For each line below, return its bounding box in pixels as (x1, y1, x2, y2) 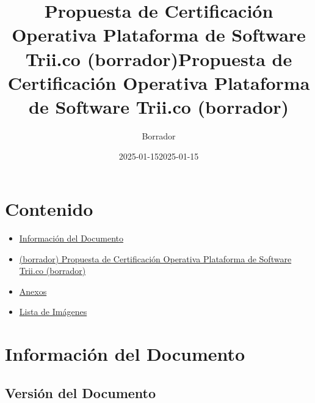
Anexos (19, 284, 47, 297)
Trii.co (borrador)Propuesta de (25, 46, 292, 71)
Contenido (5, 196, 93, 221)
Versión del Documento (5, 383, 156, 402)
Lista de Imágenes (19, 305, 87, 318)
